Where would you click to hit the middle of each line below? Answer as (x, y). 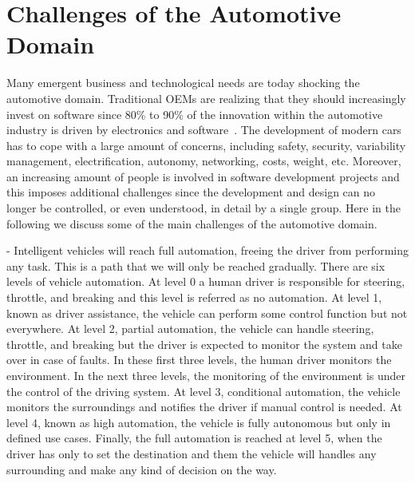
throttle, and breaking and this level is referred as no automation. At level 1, (194, 297)
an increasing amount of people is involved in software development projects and (203, 176)
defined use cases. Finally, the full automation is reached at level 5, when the (194, 438)
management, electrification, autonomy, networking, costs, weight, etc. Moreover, (204, 161)
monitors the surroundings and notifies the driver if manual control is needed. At (204, 407)
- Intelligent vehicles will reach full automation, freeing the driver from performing (207, 250)
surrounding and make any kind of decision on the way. (142, 469)
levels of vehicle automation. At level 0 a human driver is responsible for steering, (206, 281)
